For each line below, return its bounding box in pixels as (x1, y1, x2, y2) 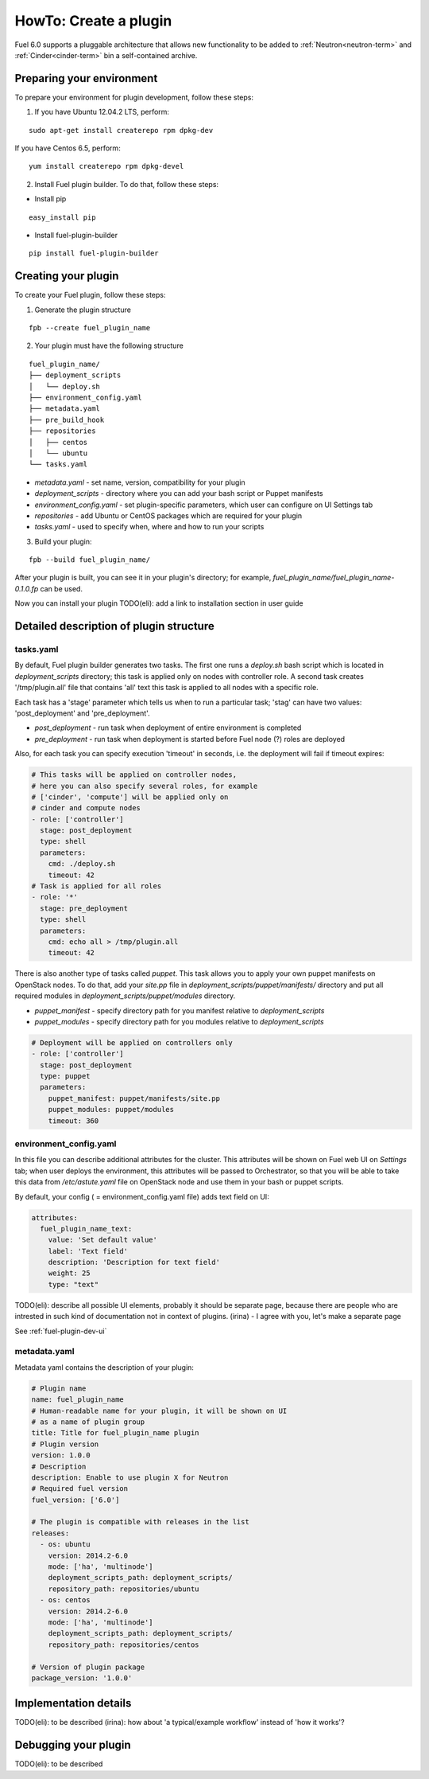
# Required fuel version (31, 1484, 129, 1493)
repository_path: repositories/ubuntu (48, 1584, 199, 1594)
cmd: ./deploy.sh (48, 860, 116, 868)
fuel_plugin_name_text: (40, 1224, 133, 1233)
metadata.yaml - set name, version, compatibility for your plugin (34, 478, 245, 487)
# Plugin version (31, 1439, 99, 1449)
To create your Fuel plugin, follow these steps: (14, 291, 166, 300)
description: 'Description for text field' (48, 1258, 220, 1267)
